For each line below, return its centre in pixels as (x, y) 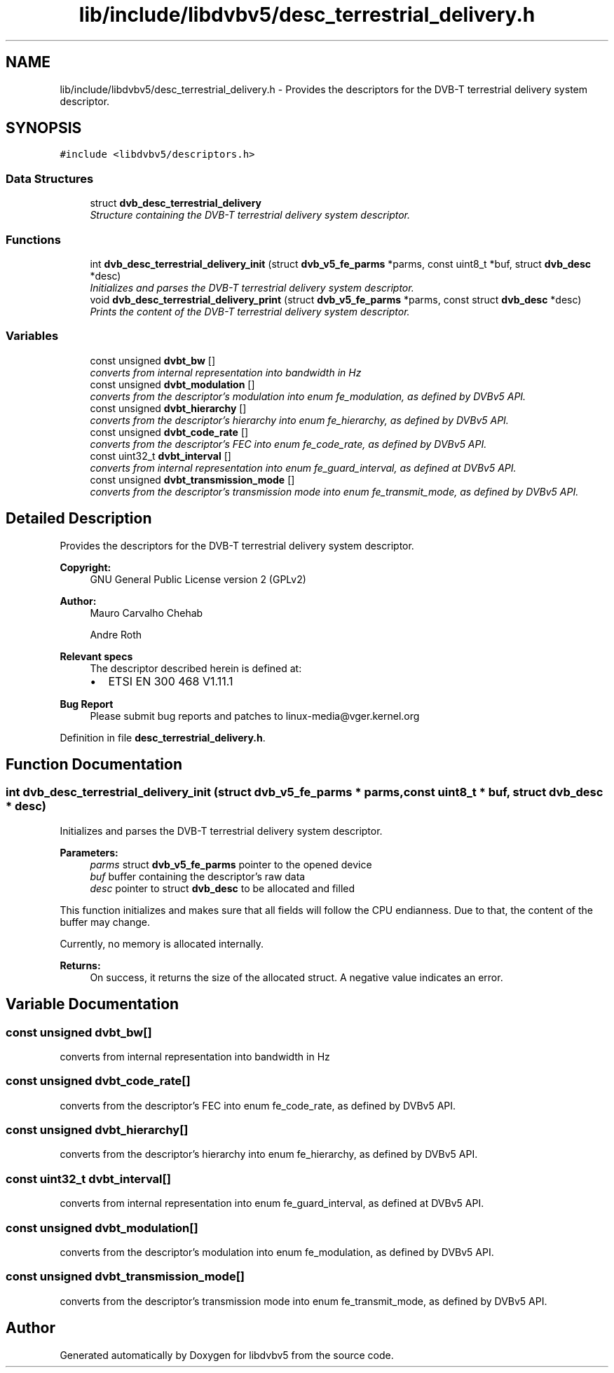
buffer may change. (105, 922)
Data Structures (50, 178)
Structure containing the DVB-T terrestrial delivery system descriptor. (250, 215)
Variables (32, 336)
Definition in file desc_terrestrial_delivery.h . (163, 737)
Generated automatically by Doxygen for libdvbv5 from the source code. (227, 1355)
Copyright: (86, 567)
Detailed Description (79, 519)
